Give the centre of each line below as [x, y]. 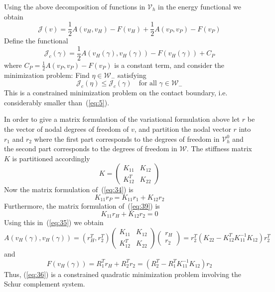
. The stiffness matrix [219, 148]
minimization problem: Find [47, 75]
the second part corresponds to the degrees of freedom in [91, 148]
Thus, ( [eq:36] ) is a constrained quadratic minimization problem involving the [123, 274]
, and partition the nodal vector [183, 129]
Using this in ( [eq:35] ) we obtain [54, 222]
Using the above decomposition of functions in [75, 6]
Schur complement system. [45, 284]
